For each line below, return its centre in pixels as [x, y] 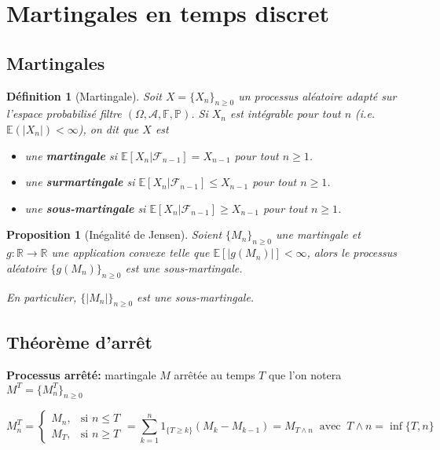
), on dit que [108, 128]
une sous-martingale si [85, 208]
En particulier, [42, 296]
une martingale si [71, 155]
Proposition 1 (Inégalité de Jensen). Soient [114, 234]
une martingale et [318, 234]
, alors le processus [352, 252]
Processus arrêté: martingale [81, 374]
